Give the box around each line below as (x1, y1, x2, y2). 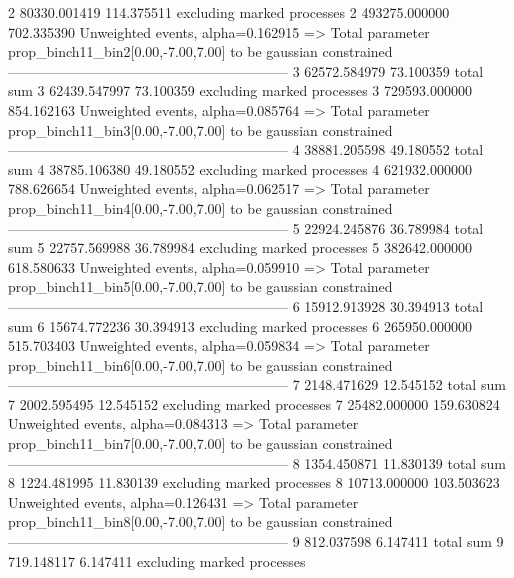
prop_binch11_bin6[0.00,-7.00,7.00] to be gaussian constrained (8, 354, 393, 375)
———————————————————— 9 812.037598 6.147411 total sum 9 (8, 531, 504, 552)
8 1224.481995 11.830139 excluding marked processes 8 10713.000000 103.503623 (8, 472, 500, 493)
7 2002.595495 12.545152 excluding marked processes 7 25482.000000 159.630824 (8, 393, 500, 414)
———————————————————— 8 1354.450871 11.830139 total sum (8, 452, 506, 473)
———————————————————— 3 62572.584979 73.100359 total (8, 60, 484, 81)
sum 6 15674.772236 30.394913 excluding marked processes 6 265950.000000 (8, 315, 472, 336)
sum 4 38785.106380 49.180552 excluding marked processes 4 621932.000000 (8, 158, 472, 179)
